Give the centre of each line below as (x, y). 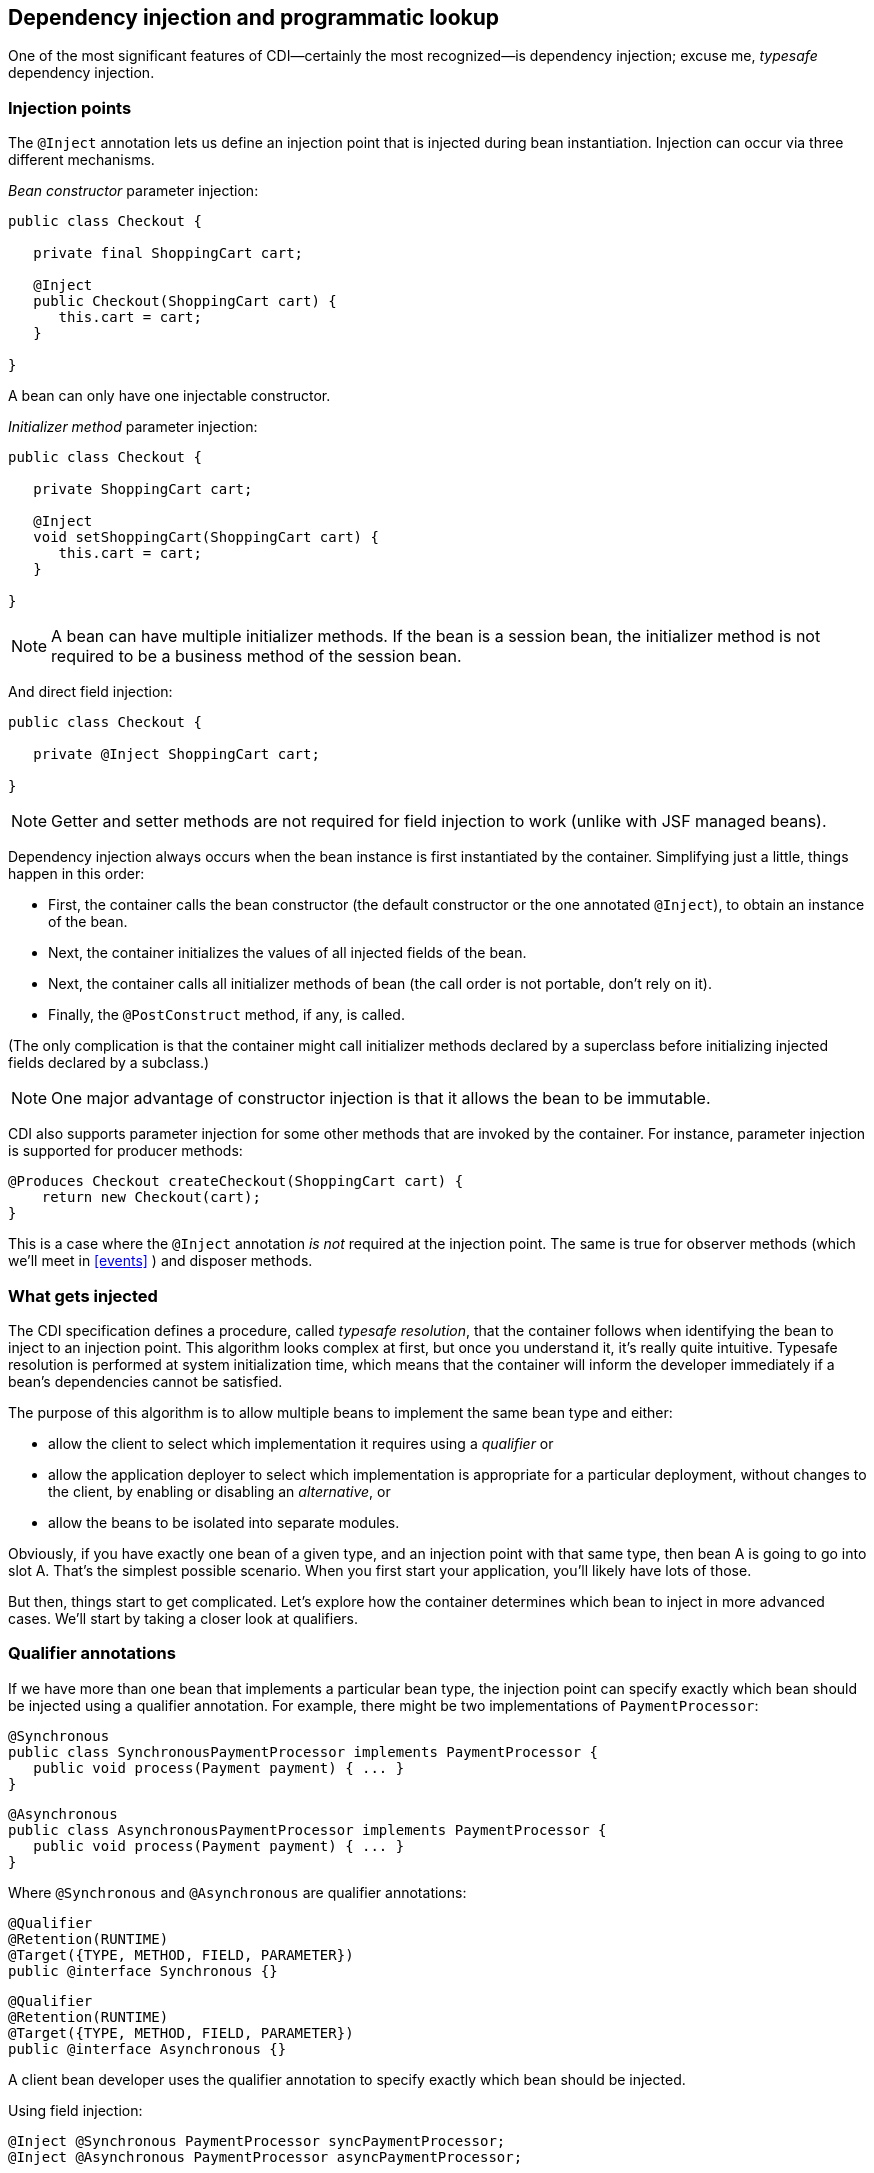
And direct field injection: (90, 692)
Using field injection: (75, 2110)
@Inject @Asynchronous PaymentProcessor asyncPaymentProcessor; (265, 2156)
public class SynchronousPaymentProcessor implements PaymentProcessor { (303, 1751)
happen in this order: (76, 874)
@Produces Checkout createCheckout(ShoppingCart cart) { (236, 1181)
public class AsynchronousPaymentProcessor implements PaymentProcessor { (307, 1829)
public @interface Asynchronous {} (147, 2048)
